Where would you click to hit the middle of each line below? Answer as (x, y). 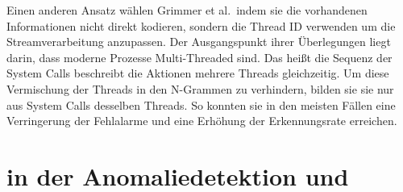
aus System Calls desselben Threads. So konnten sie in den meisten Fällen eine (201, 104)
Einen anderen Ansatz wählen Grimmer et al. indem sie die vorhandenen (187, 10)
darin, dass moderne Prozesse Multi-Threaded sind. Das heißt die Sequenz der (199, 57)
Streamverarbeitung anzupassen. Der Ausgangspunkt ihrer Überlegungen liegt (199, 42)
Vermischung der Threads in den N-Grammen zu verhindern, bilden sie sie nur (200, 88)
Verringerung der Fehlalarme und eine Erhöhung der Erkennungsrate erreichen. (202, 121)
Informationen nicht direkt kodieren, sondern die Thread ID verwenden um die (201, 25)
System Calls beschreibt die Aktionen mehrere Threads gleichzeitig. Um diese (198, 73)
